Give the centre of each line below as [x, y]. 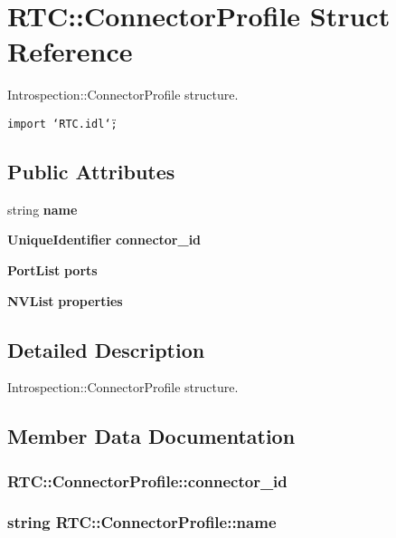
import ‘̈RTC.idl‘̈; [62, 124]
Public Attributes [91, 171]
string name [42, 209]
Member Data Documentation [151, 436]
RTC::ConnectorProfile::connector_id [147, 480]
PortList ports [52, 269]
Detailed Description [106, 349]
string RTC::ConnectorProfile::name [142, 522]
